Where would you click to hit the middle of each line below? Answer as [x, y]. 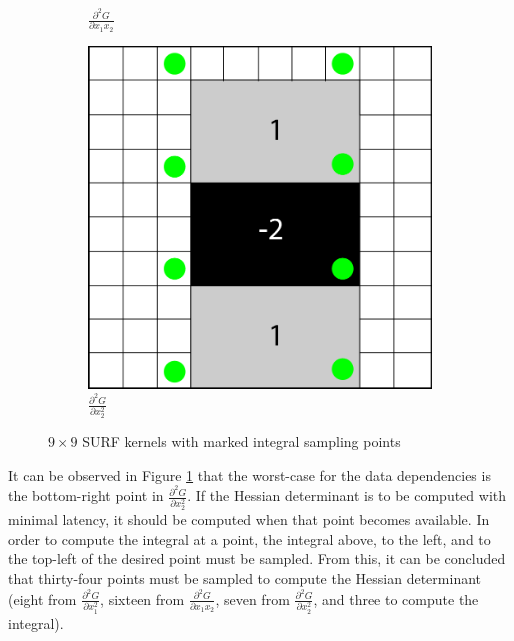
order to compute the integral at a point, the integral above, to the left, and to [249, 538]
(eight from [42, 598]
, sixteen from [142, 598]
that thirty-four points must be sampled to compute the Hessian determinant [245, 578]
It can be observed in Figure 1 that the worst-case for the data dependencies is [249, 474]
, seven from [252, 598]
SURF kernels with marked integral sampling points [241, 441]
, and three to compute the [396, 598]
